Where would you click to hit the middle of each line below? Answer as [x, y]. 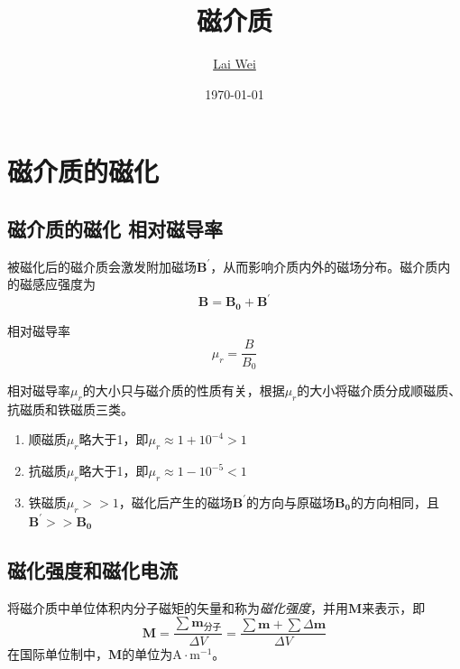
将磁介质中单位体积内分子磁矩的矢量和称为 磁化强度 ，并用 [178, 607]
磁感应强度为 [57, 284]
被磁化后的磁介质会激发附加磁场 [102, 266]
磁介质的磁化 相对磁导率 [115, 228]
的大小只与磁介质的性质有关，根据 [184, 390]
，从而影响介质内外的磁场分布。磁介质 [324, 266]
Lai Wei [235, 64]
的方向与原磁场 [291, 502]
